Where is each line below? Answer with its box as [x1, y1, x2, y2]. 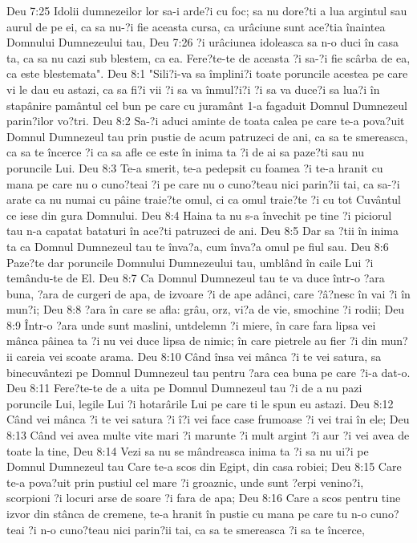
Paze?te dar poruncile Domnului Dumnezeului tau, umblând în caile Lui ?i [6, 253, 374, 270]
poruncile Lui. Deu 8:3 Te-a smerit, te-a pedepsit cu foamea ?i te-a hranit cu [6, 159, 383, 176]
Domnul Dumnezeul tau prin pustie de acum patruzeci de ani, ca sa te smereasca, [6, 128, 408, 144]
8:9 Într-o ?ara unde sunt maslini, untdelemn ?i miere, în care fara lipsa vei [6, 316, 376, 333]
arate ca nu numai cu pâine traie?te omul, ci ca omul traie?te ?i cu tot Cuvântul [6, 191, 402, 208]
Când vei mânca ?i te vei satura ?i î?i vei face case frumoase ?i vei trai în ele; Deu [6, 411, 410, 428]
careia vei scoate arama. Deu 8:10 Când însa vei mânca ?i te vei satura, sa [16, 348, 382, 365]
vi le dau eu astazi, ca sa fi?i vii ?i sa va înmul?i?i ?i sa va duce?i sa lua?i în [6, 80, 380, 97]
